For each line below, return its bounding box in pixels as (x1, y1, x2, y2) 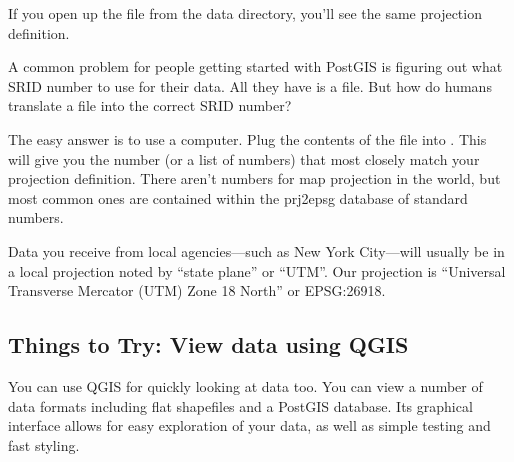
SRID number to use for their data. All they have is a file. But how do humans (8, 75, 492, 96)
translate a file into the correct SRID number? (8, 95, 292, 116)
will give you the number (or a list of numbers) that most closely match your (8, 148, 480, 169)
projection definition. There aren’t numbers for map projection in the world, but (8, 168, 501, 189)
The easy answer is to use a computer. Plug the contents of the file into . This (8, 128, 487, 149)
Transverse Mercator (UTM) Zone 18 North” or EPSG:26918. (8, 280, 386, 301)
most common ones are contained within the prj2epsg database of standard (8, 187, 468, 208)
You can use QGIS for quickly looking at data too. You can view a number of (8, 375, 483, 396)
